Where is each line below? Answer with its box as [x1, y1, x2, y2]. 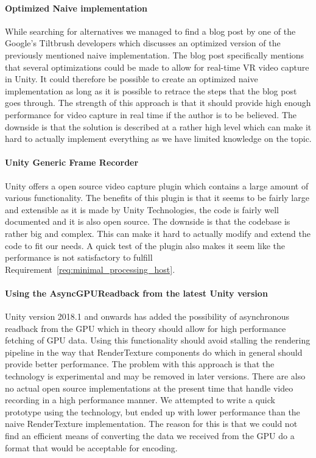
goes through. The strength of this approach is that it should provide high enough [5, 96, 311, 109]
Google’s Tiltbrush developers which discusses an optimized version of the [5, 37, 281, 49]
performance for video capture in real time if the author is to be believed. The [5, 108, 297, 121]
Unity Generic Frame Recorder [5, 156, 139, 169]
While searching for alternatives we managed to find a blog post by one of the [5, 24, 296, 37]
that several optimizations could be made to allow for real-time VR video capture [5, 60, 309, 73]
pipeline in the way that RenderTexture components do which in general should [5, 345, 303, 358]
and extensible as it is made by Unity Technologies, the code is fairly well [5, 203, 279, 216]
